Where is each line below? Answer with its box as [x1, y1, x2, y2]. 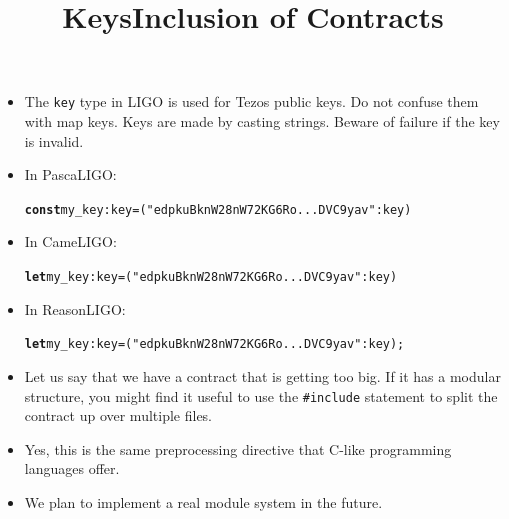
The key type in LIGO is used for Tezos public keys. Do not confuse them [24, 91, 479, 112]
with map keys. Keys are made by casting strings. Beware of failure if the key [24, 111, 500, 132]
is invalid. [24, 130, 84, 151]
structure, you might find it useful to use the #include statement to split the [24, 385, 498, 406]
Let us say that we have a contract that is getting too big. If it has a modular [24, 365, 501, 386]
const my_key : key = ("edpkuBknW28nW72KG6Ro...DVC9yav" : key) [24, 202, 412, 217]
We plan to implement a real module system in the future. [24, 492, 383, 512]
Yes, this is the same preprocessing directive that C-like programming [24, 438, 452, 459]
